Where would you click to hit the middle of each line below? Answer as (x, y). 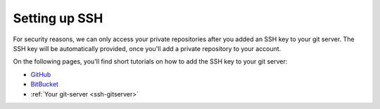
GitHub (41, 74)
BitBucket (45, 85)
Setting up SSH (58, 18)
